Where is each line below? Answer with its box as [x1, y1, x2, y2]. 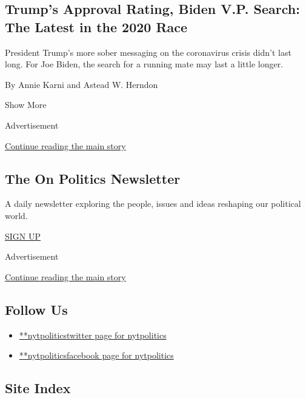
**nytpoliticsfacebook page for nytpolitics [19, 349, 174, 362]
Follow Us [5, 300, 68, 319]
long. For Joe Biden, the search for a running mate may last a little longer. [5, 58, 284, 70]
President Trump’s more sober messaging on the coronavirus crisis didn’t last [5, 46, 291, 58]
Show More [5, 98, 47, 111]
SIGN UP [5, 229, 41, 242]
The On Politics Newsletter [5, 169, 181, 187]
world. [5, 209, 28, 221]
